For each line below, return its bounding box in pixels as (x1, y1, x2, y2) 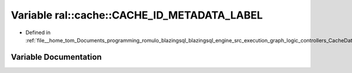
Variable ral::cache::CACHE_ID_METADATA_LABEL (11, 9, 263, 21)
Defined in (25, 29, 51, 36)
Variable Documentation (11, 52, 102, 62)
